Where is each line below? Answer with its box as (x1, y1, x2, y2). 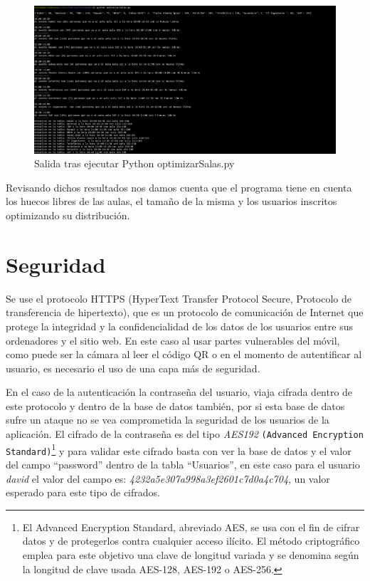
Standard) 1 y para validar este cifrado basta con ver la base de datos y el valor (6, 441, 351, 458)
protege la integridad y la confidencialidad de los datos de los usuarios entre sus (6, 318, 353, 333)
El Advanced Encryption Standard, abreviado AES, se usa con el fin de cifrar (22, 519, 360, 534)
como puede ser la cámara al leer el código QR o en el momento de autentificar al (6, 347, 362, 362)
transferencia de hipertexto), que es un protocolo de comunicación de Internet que (6, 305, 364, 320)
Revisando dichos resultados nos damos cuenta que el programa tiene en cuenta (6, 179, 352, 194)
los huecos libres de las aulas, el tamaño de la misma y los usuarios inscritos (6, 194, 337, 209)
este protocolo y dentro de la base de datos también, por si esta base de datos (6, 398, 345, 413)
